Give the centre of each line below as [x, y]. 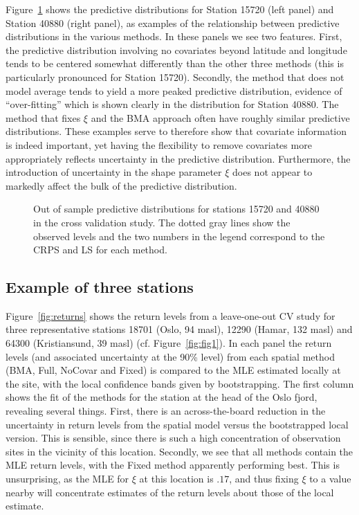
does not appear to [273, 172]
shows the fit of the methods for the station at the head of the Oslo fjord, [162, 397]
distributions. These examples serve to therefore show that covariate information [176, 131]
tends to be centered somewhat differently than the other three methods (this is [175, 63]
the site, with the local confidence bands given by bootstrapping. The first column [180, 383]
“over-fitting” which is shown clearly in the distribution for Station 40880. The [172, 104]
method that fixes [43, 117]
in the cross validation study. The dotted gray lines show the [162, 222]
